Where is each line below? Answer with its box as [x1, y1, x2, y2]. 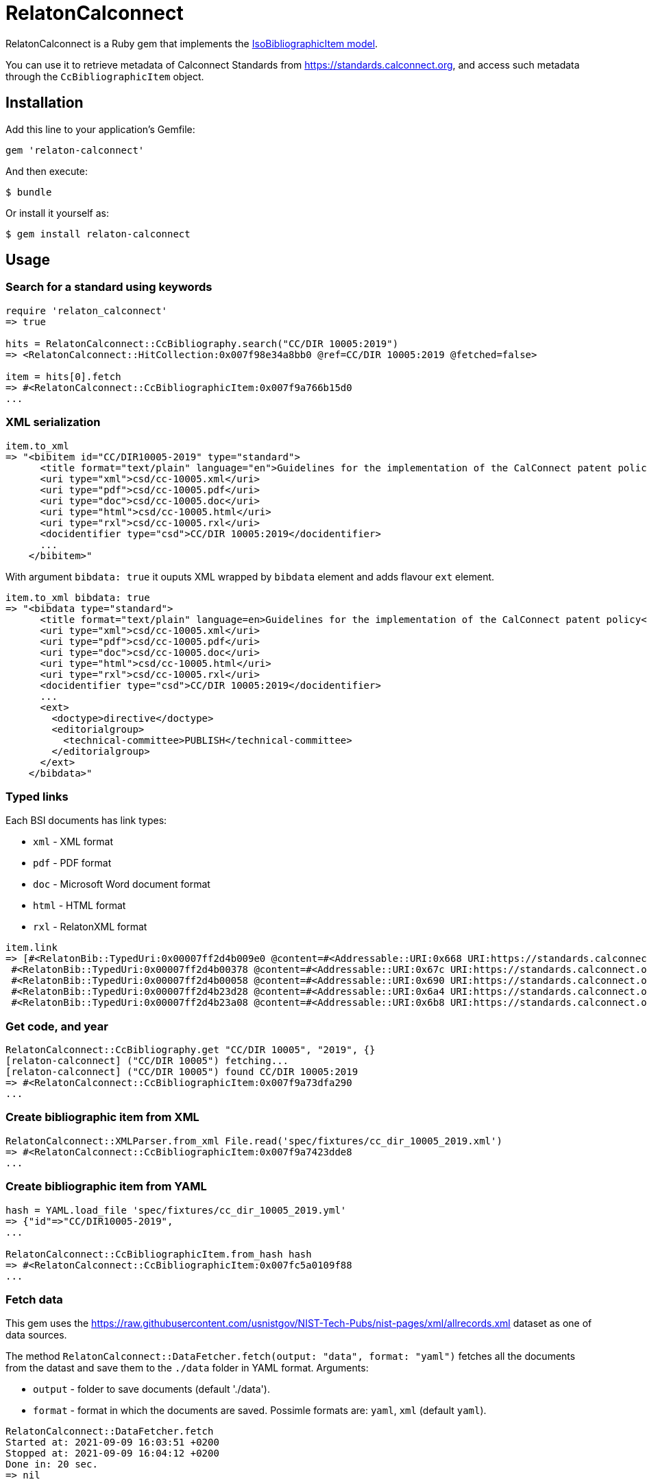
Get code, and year [5, 1019, 108, 1033]
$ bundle [5, 186, 52, 198]
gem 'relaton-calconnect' [5, 144, 145, 156]
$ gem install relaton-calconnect [5, 228, 191, 239]
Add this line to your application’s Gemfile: [5, 123, 195, 135]
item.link [5, 942, 58, 954]
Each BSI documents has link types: [5, 814, 167, 827]
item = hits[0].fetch [5, 370, 121, 382]
